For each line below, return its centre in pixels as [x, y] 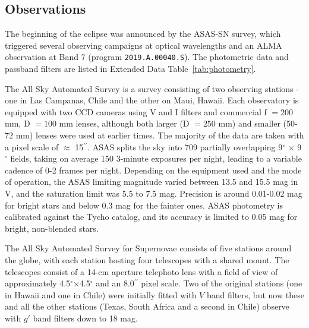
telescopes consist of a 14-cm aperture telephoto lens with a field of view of [141, 271]
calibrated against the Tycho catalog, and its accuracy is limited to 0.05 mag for [151, 217]
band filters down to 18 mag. [85, 318]
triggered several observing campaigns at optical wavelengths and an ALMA [144, 45]
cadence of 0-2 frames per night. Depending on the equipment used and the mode [153, 170]
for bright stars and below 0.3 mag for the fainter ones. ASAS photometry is [144, 205]
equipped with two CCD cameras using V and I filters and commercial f [136, 111]
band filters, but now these [255, 294]
